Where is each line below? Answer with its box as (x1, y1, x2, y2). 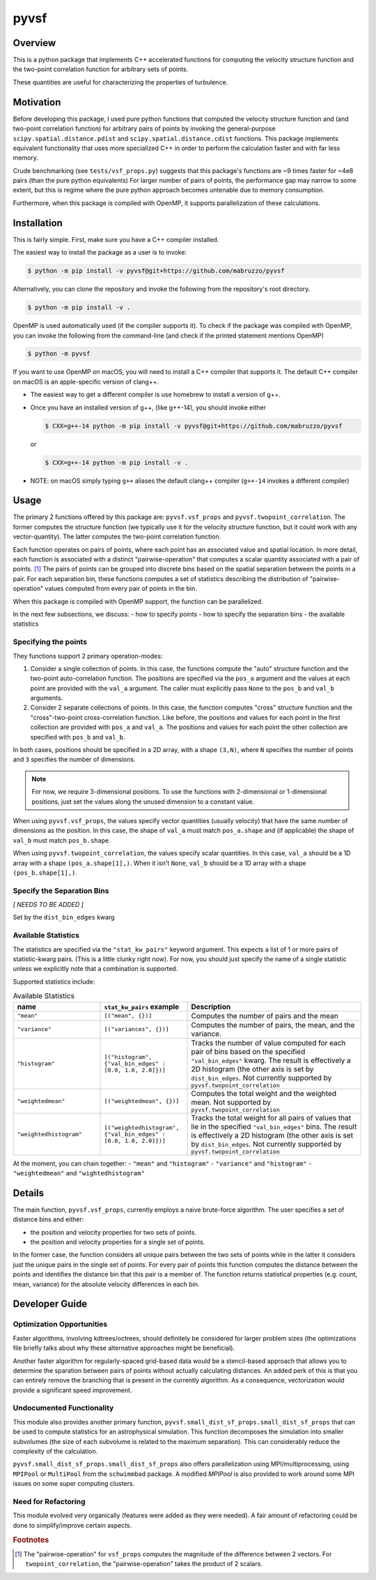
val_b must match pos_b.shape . (13, 836, 111, 844)
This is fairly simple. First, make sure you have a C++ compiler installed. (13, 235, 219, 243)
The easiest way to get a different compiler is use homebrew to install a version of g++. (30, 391, 281, 399)
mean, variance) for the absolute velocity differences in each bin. (13, 1280, 200, 1288)
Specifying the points (13, 637, 87, 647)
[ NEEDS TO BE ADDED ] (13, 901, 84, 909)
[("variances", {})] (104, 1025, 170, 1033)
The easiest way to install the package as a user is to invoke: (13, 248, 187, 257)
